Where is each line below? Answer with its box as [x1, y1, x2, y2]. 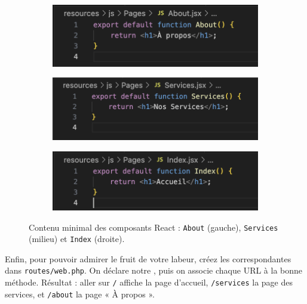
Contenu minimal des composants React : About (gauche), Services [29, 221, 278, 233]
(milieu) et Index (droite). [29, 232, 125, 245]
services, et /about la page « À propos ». [5, 287, 155, 300]
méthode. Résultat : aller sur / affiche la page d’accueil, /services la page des [5, 276, 293, 289]
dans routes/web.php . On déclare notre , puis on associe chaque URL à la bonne [5, 264, 303, 277]
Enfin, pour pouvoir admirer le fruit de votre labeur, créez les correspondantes [5, 252, 291, 265]
